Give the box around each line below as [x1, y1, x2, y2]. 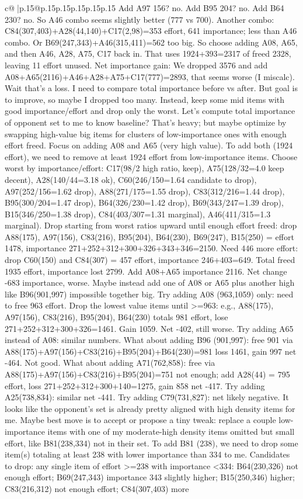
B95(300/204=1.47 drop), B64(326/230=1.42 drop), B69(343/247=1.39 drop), [5, 196, 284, 209]
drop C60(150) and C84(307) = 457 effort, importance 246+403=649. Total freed [5, 254, 295, 266]
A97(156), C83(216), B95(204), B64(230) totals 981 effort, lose [5, 311, 228, 323]
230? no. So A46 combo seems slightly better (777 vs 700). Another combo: [5, 13, 274, 25]
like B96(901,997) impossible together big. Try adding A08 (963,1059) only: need [5, 287, 294, 300]
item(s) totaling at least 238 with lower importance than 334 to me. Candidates [5, 448, 290, 460]
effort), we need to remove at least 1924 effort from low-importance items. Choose [5, 150, 298, 162]
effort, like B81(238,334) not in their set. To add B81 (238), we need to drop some [5, 436, 298, 449]
